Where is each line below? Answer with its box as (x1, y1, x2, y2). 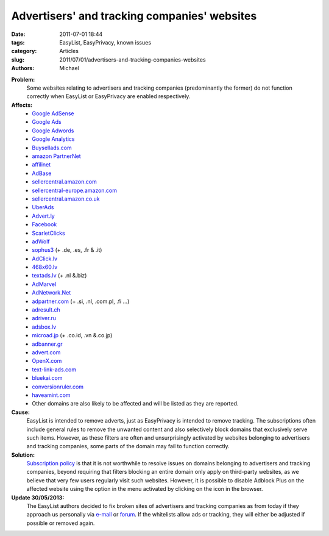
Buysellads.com (32, 144, 73, 151)
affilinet (32, 161, 51, 168)
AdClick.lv (32, 255, 58, 262)
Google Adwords (32, 127, 74, 134)
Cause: (11, 409, 30, 416)
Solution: (11, 451, 35, 459)
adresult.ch (32, 306, 60, 313)
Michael (59, 65, 79, 72)
